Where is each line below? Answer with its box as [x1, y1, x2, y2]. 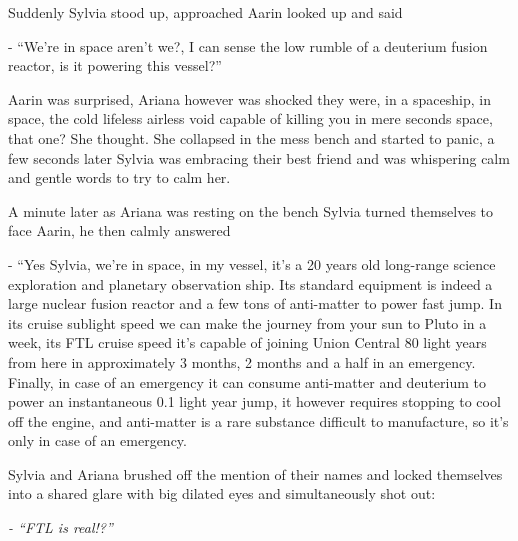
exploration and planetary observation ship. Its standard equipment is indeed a [8, 273, 493, 294]
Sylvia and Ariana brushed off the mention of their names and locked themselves [8, 463, 503, 484]
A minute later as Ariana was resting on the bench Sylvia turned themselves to [8, 200, 494, 221]
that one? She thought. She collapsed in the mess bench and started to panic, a [8, 127, 495, 148]
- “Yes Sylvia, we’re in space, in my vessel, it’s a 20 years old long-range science [8, 253, 496, 274]
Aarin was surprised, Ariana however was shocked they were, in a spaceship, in [8, 88, 491, 109]
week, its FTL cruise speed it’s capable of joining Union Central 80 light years [8, 332, 487, 353]
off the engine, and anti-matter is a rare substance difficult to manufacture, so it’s [8, 410, 509, 431]
